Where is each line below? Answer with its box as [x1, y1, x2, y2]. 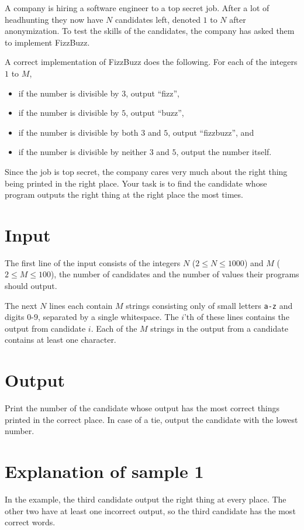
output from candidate [5, 322, 86, 334]
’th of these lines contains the [184, 311, 289, 323]
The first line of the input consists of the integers [5, 256, 181, 269]
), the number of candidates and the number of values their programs [50, 268, 299, 280]
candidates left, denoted [115, 13, 201, 25]
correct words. [5, 516, 56, 528]
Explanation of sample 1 [5, 459, 204, 483]
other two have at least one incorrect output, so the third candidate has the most [5, 504, 296, 517]
